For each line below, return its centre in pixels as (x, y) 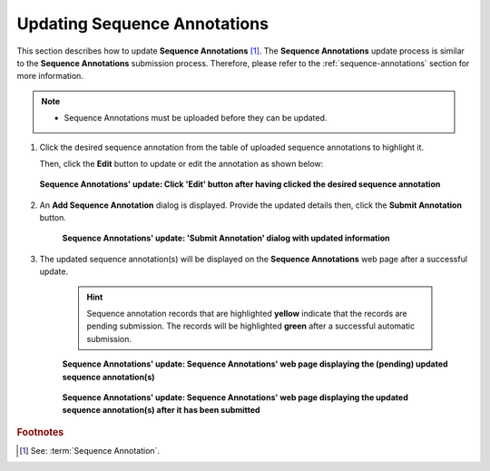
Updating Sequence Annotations (143, 24)
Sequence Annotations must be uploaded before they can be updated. (196, 118)
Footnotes (40, 432)
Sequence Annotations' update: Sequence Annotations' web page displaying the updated (235, 397)
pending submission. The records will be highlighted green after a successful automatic (251, 326)
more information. (50, 76)
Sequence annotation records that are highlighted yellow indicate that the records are (247, 314)
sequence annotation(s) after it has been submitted (161, 410)
